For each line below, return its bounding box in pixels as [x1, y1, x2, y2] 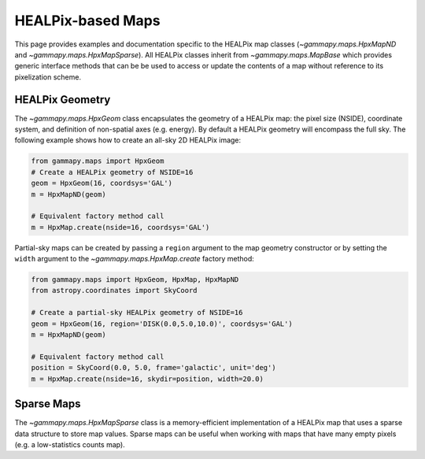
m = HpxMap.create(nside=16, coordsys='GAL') [31, 223, 210, 231]
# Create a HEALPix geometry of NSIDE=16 [31, 168, 194, 176]
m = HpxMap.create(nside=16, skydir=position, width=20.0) [31, 374, 264, 383]
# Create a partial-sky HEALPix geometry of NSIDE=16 [31, 308, 243, 317]
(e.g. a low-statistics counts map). [14, 439, 125, 449]
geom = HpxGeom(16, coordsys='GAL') [31, 179, 173, 188]
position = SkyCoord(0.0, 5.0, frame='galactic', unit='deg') [31, 363, 276, 372]
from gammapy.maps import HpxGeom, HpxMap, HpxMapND [31, 276, 239, 284]
